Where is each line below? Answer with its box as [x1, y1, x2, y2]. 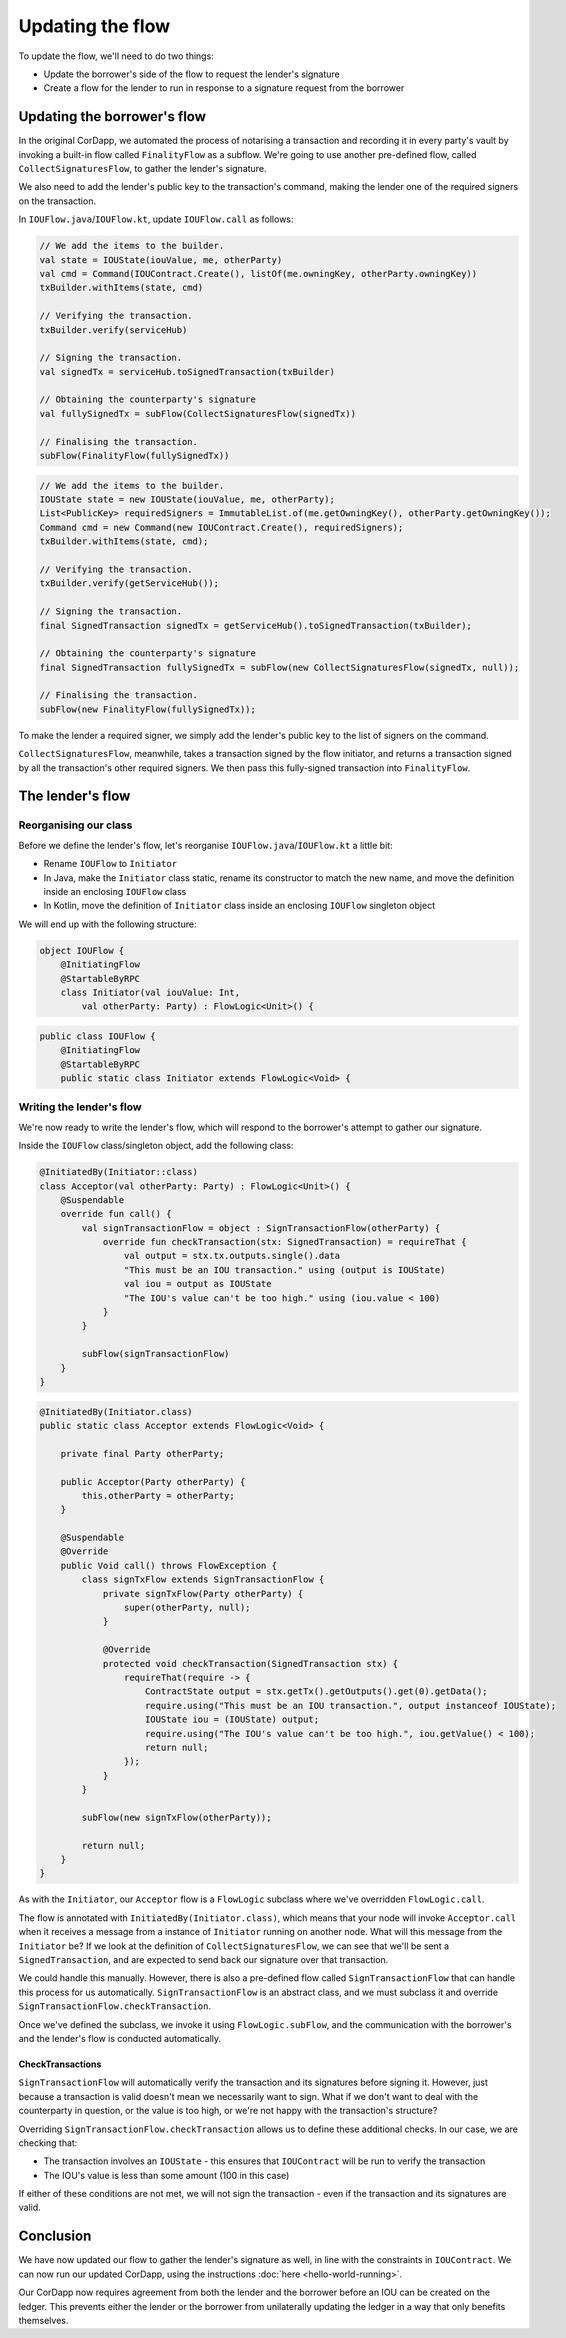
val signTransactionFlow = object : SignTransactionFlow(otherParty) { [81, 1222, 441, 1234]
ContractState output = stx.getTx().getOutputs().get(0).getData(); [145, 1686, 489, 1697]
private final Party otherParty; [60, 1448, 225, 1459]
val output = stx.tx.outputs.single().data [123, 1250, 341, 1262]
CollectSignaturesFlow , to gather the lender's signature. [18, 163, 267, 175]
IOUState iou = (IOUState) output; [145, 1714, 320, 1725]
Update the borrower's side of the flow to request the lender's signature [43, 68, 340, 80]
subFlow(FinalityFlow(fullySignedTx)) [39, 450, 230, 462]
